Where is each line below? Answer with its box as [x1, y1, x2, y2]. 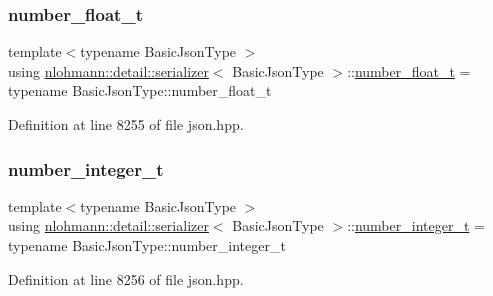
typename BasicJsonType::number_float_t [8, 80, 272, 101]
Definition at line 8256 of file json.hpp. [8, 268, 244, 289]
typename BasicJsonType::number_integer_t [8, 235, 286, 255]
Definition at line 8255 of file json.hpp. [8, 114, 244, 134]
